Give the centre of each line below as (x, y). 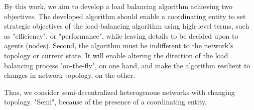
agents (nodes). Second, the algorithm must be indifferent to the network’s (119, 45)
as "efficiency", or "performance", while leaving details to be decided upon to (121, 35)
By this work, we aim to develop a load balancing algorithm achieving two (118, 6)
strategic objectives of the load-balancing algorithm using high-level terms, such (127, 26)
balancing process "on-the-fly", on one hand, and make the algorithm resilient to (127, 65)
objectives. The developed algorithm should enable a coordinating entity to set (125, 16)
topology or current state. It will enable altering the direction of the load (116, 55)
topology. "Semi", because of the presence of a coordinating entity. (105, 102)
